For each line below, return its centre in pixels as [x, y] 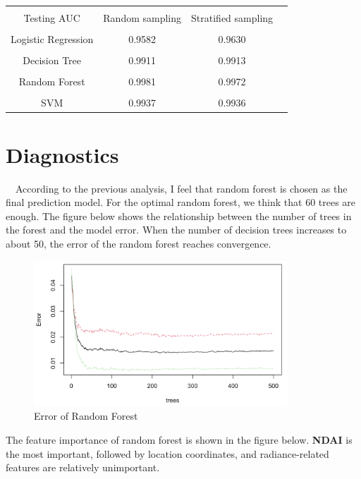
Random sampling [142, 18]
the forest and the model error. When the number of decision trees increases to [176, 230]
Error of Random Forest [86, 416]
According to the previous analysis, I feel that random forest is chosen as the [181, 188]
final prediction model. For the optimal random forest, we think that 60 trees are [181, 202]
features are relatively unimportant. [83, 467]
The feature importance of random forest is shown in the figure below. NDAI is [179, 439]
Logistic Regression [52, 39]
